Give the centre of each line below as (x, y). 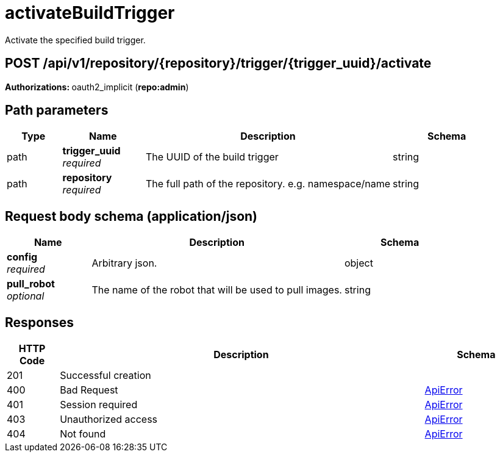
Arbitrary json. (124, 263)
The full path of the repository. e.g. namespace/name (268, 184)
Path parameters (57, 110)
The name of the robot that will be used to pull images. (217, 290)
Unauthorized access (109, 419)
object (359, 263)
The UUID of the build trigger (212, 157)
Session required (99, 405)
